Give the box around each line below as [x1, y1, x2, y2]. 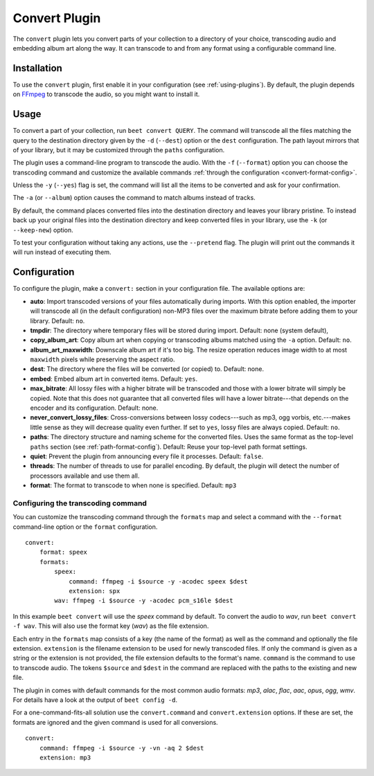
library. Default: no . [30, 316, 85, 325]
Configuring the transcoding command [12, 498, 147, 508]
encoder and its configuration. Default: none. [30, 404, 159, 412]
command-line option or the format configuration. [12, 523, 158, 531]
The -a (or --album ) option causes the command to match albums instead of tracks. [12, 194, 256, 202]
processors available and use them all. [30, 471, 140, 480]
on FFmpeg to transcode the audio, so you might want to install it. [12, 90, 200, 98]
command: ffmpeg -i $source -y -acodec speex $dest [69, 577, 249, 585]
